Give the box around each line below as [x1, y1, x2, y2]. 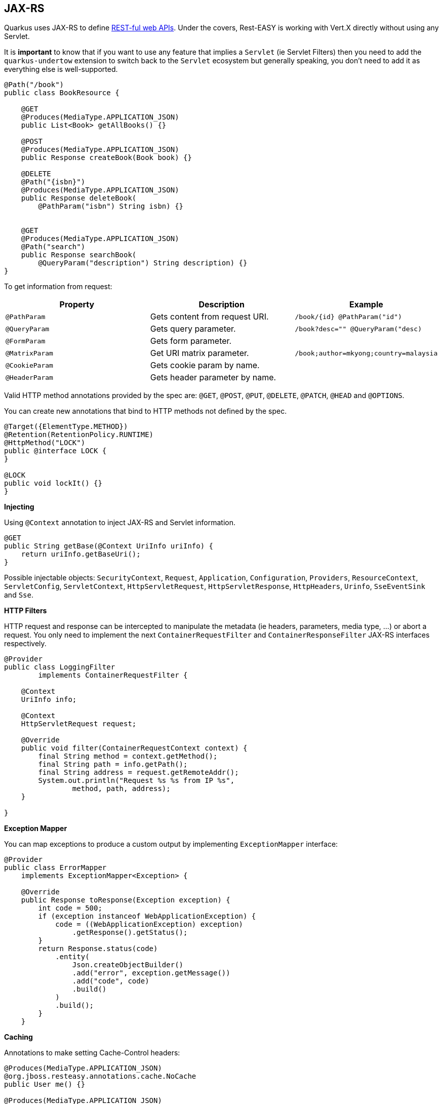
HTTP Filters [4, 606, 47, 615]
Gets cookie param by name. [150, 360, 260, 371]
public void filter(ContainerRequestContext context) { [21, 744, 248, 753]
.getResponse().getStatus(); [72, 928, 188, 937]
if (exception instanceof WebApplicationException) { [38, 912, 256, 921]
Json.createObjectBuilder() [72, 961, 184, 969]
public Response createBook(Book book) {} [21, 153, 192, 162]
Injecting [4, 502, 34, 511]
